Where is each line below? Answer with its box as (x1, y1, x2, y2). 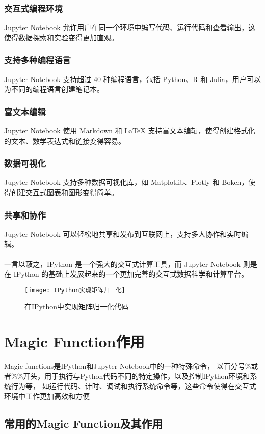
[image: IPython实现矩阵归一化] (24, 286, 125, 294)
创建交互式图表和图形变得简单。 (11, 187, 118, 198)
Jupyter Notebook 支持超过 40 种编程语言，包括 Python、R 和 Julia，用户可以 (4, 73, 261, 84)
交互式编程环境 (4, 2, 63, 14)
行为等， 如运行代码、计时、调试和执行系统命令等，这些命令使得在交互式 (11, 381, 256, 391)
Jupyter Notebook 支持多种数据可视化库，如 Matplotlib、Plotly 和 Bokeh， (4, 177, 249, 187)
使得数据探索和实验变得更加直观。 (4, 32, 118, 42)
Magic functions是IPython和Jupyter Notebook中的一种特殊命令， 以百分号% (4, 361, 251, 371)
